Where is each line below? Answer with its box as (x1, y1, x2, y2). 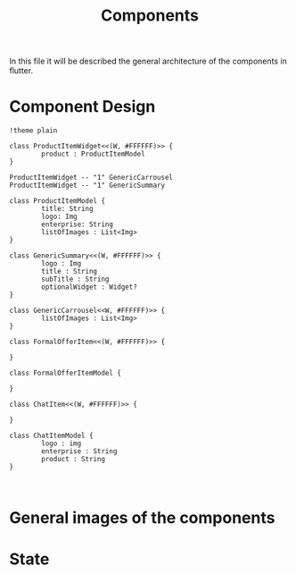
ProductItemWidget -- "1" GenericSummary (9, 181, 166, 190)
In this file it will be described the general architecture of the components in (9, 55, 287, 67)
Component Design (9, 97, 156, 117)
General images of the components (9, 508, 275, 528)
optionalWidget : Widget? (41, 283, 138, 291)
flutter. (9, 65, 34, 76)
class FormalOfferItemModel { (9, 368, 122, 378)
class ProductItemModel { (9, 197, 105, 206)
